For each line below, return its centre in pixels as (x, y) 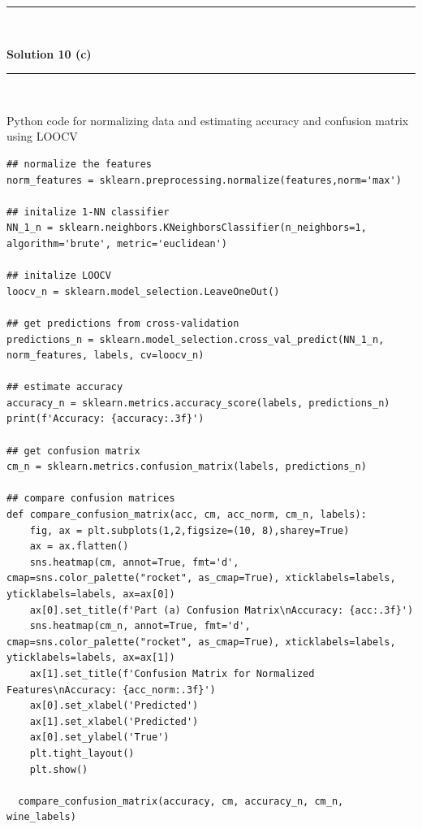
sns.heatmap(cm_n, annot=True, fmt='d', (140, 626)
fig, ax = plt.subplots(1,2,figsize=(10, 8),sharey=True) (189, 530)
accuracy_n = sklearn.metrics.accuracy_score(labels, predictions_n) (198, 403)
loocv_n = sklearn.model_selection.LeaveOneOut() (143, 291)
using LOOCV (42, 136)
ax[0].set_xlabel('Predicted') (114, 706)
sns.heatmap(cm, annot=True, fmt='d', (134, 562)
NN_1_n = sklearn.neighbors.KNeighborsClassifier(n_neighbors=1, (187, 228)
